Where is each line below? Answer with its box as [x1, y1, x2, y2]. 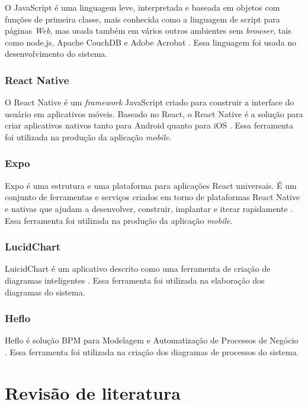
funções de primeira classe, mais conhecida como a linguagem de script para [5, 12, 280, 25]
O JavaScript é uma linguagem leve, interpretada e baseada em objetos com [5, 1, 280, 13]
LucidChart [5, 239, 61, 254]
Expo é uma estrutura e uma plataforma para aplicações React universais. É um [5, 179, 297, 191]
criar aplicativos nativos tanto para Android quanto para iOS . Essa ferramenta [5, 119, 293, 131]
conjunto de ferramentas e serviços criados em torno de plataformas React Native [5, 191, 300, 203]
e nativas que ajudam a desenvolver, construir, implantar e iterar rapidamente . [5, 202, 293, 214]
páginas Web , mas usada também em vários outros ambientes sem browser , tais [5, 24, 291, 37]
